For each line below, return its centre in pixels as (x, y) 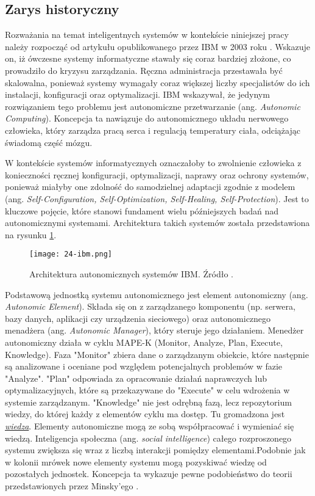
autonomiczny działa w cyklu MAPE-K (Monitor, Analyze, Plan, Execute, (144, 342)
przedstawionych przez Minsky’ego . (72, 486)
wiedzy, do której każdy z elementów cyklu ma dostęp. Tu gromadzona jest (145, 414)
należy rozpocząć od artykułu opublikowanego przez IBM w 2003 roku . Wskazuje (157, 46)
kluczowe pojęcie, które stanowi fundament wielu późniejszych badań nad (142, 210)
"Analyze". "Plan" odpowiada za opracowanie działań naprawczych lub (136, 378)
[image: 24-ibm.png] (71, 254)
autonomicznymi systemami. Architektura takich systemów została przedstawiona (157, 223)
